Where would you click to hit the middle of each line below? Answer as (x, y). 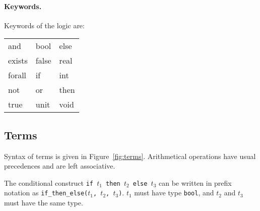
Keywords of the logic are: (44, 25)
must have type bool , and (174, 193)
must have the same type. (44, 203)
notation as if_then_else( (46, 193)
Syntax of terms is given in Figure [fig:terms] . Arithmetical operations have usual (130, 156)
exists (18, 61)
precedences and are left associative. (60, 166)
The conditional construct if (49, 182)
